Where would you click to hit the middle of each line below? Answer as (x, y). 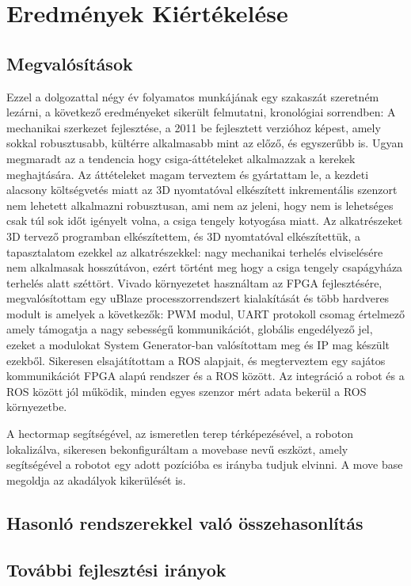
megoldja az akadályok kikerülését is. (96, 479)
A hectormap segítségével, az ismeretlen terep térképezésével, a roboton (180, 434)
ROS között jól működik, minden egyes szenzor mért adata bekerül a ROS (186, 391)
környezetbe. (37, 407)
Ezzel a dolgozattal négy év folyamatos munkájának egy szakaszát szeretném (193, 96)
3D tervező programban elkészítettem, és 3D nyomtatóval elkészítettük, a (184, 236)
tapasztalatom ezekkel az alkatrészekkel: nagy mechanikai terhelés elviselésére (195, 251)
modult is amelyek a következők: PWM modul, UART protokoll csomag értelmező (206, 313)
